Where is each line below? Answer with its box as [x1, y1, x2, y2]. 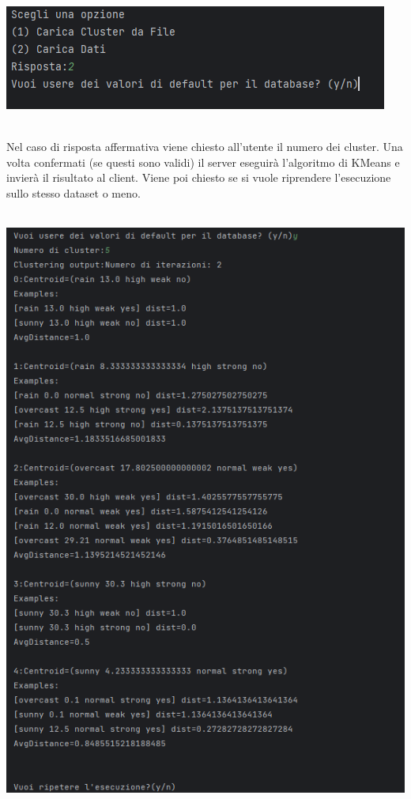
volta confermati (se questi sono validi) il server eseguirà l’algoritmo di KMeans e [6, 153, 400, 170]
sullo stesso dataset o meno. [6, 184, 141, 201]
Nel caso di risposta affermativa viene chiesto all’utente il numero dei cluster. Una [6, 138, 403, 155]
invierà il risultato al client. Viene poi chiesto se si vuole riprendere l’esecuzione [6, 169, 391, 186]
